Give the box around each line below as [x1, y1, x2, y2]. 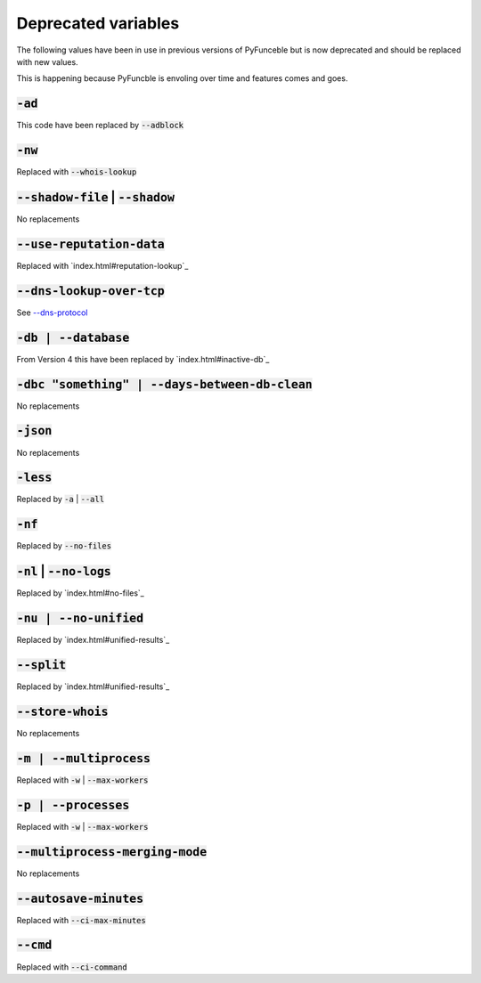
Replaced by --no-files [16, 540, 111, 551]
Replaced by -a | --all [16, 494, 105, 505]
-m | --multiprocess [16, 751, 151, 766]
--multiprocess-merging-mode [16, 844, 208, 859]
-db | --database [16, 330, 130, 345]
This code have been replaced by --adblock [16, 120, 184, 131]
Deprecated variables [16, 13, 180, 33]
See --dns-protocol [16, 307, 88, 318]
